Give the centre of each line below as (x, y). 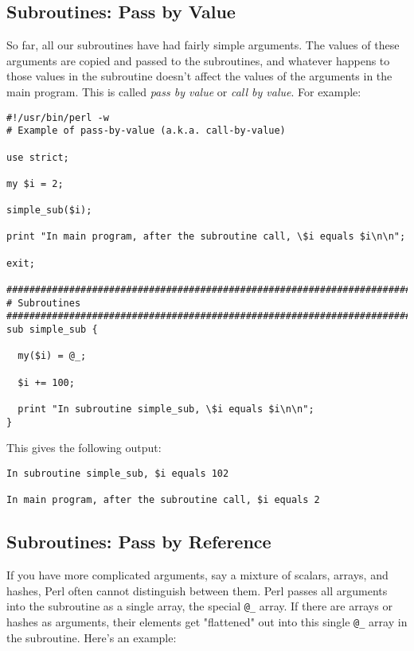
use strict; (38, 157)
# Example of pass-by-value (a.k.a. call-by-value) (146, 131)
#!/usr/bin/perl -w (58, 117)
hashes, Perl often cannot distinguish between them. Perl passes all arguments (197, 590)
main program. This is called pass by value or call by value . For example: (184, 91)
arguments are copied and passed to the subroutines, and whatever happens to (198, 60)
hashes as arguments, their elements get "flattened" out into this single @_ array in (207, 621)
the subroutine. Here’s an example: (92, 637)
